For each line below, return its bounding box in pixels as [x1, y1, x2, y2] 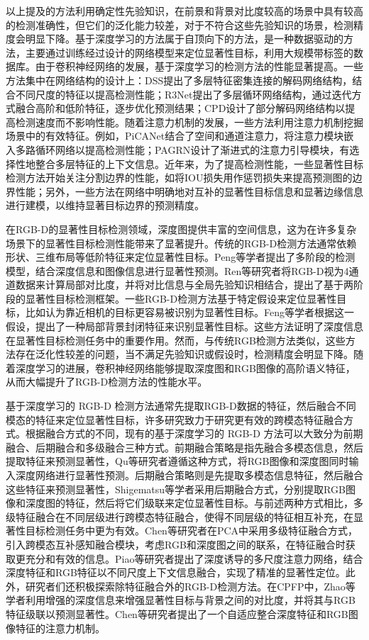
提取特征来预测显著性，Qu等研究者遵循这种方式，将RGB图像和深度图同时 [6, 454, 349, 468]
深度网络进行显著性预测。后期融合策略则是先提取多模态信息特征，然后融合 [15, 468, 363, 482]
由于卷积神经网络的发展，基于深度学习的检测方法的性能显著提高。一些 [35, 59, 363, 74]
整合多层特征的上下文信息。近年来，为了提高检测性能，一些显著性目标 [35, 156, 363, 171]
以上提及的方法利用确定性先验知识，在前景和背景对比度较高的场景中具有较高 [6, 4, 363, 18]
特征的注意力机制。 [15, 620, 105, 635]
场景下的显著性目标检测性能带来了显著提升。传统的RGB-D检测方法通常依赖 [6, 235, 357, 250]
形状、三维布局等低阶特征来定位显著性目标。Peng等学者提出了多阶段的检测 [6, 249, 356, 264]
